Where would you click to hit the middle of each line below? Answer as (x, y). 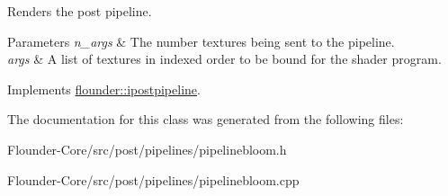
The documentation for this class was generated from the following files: (206, 119)
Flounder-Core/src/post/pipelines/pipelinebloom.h (147, 149)
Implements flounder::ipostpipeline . (104, 89)
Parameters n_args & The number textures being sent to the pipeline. (201, 41)
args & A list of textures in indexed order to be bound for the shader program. (224, 59)
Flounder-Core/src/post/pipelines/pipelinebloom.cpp (153, 179)
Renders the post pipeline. (80, 11)
